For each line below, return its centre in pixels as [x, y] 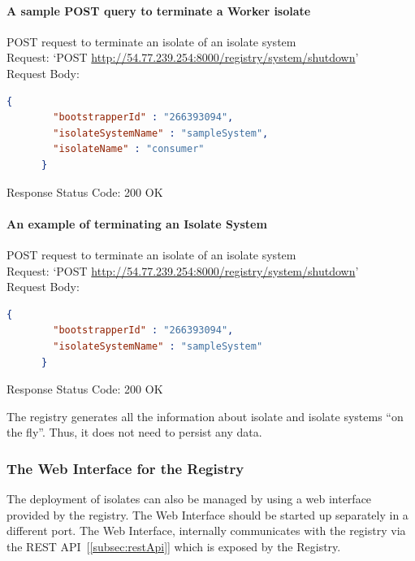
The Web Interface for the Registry [125, 468]
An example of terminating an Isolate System [137, 223]
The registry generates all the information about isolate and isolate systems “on [205, 416]
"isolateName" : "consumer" [129, 149]
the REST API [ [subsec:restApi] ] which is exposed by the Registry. [174, 546]
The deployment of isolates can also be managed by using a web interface [189, 499]
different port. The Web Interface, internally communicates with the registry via [206, 531]
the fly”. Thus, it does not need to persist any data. [134, 432]
